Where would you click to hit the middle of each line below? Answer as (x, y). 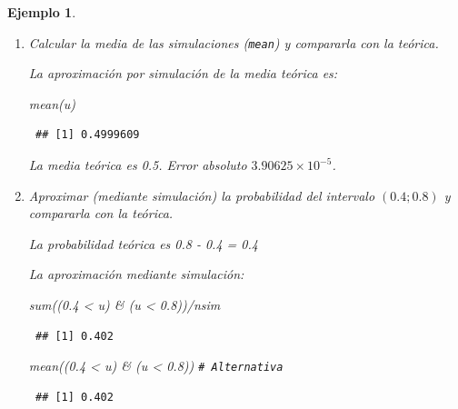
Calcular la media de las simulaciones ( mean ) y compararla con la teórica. (234, 42)
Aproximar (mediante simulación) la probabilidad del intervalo (202, 195)
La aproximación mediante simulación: (136, 274)
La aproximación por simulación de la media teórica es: (183, 73)
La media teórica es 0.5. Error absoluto (138, 165)
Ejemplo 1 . (42, 12)
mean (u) (52, 103)
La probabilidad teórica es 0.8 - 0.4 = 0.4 (143, 243)
